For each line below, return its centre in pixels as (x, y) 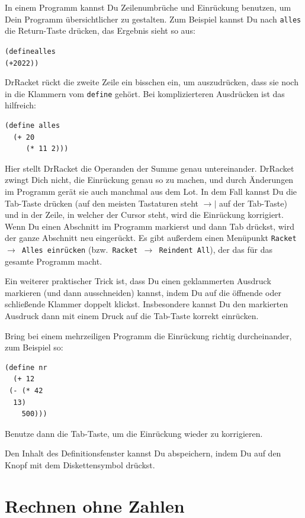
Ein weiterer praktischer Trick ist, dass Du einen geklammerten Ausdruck (138, 281)
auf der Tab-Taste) (253, 203)
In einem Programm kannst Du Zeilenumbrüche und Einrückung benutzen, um (148, 7)
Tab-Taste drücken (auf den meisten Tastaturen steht (102, 203)
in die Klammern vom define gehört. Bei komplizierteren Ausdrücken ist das (145, 93)
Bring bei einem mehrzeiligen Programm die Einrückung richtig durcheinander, (148, 335)
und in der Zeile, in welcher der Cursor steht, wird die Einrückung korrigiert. (144, 215)
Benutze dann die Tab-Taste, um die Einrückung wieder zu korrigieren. (134, 433)
